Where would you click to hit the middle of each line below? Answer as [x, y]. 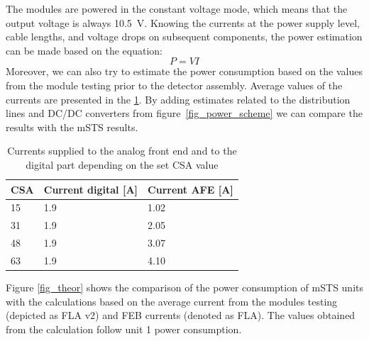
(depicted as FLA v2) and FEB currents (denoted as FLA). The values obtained [181, 315]
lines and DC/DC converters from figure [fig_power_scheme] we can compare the [184, 113]
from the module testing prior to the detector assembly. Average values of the [174, 85]
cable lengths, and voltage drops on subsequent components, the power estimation [184, 37]
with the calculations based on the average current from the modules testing [172, 301]
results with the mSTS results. [72, 127]
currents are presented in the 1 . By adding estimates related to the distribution [178, 99]
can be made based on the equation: [84, 50]
